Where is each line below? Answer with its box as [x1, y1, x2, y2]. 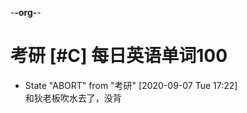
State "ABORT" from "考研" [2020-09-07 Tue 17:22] [24, 79, 238, 91]
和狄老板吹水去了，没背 [24, 92, 122, 104]
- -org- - [10, 7, 42, 18]
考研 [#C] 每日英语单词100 [10, 45, 228, 67]
